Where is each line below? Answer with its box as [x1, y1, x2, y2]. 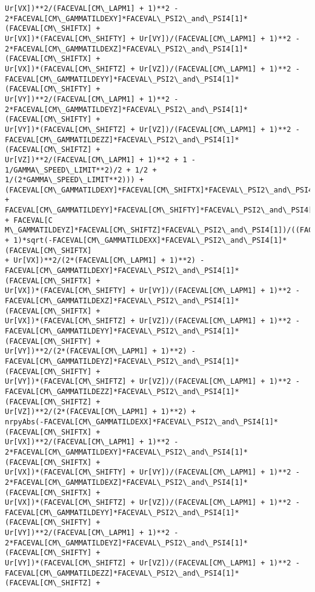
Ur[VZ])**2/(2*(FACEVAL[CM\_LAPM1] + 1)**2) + [5, 407, 196, 416]
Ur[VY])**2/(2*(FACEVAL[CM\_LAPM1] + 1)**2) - [5, 347, 196, 356]
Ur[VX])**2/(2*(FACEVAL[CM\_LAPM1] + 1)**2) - [13, 256, 205, 265]
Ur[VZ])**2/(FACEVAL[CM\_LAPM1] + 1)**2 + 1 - [5, 155, 196, 164]
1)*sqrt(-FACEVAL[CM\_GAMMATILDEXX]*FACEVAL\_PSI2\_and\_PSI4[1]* [13, 236, 287, 245]
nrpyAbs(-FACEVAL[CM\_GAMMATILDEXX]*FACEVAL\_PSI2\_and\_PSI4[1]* [5, 417, 279, 426]
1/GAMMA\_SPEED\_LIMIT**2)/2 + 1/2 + [5, 165, 157, 174]
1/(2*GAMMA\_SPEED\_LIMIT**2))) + [5, 176, 144, 185]
